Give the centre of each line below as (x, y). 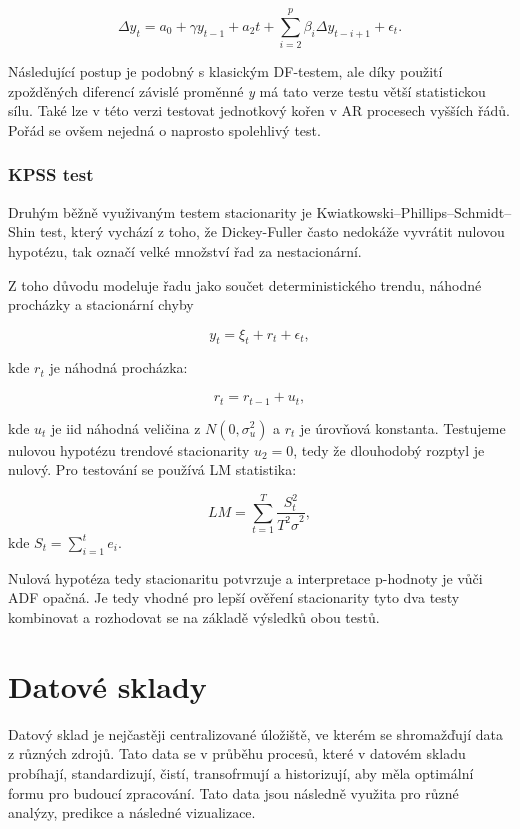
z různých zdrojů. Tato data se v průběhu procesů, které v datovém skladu (237, 753)
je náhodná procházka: (118, 367)
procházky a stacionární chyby (101, 304)
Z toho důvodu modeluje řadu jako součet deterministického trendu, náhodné (245, 284)
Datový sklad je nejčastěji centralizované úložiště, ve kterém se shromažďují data (255, 733)
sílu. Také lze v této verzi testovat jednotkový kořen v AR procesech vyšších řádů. (259, 110)
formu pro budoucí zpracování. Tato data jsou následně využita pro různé (233, 792)
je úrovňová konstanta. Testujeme (403, 427)
